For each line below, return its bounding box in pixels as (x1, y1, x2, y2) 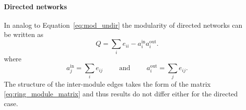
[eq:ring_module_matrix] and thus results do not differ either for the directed (4, 88, 238, 98)
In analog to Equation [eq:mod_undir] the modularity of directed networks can (4, 19, 243, 30)
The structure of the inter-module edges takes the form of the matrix (4, 79, 211, 89)
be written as (4, 29, 44, 39)
